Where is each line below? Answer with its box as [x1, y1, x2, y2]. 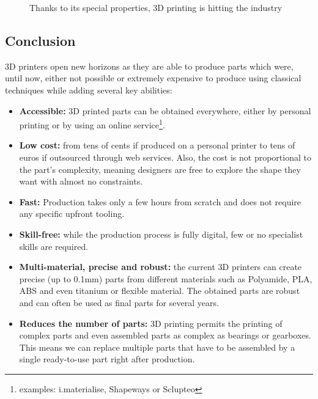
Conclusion [5, 31, 76, 49]
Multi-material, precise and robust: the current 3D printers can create [19, 260, 302, 273]
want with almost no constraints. [19, 175, 143, 188]
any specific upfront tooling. [19, 207, 125, 220]
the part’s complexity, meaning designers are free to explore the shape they [19, 163, 301, 175]
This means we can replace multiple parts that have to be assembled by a [19, 340, 295, 353]
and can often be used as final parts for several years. [19, 296, 219, 309]
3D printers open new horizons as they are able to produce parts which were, [5, 59, 294, 72]
